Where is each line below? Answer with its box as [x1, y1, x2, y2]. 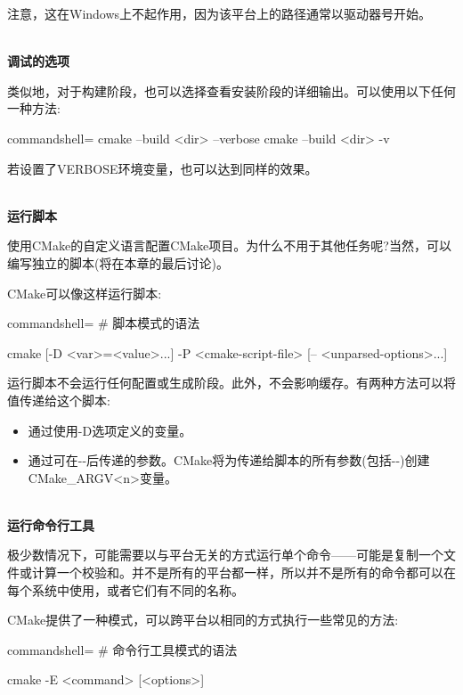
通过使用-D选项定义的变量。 [28, 421, 192, 439]
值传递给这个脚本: [7, 390, 110, 409]
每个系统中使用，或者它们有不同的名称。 [7, 580, 244, 599]
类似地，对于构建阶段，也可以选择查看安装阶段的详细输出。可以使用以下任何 [7, 81, 456, 100]
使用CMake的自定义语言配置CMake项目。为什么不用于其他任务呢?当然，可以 [7, 236, 451, 255]
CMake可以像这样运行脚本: [7, 283, 162, 302]
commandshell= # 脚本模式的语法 [7, 314, 200, 332]
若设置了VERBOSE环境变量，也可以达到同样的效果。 [7, 159, 318, 177]
